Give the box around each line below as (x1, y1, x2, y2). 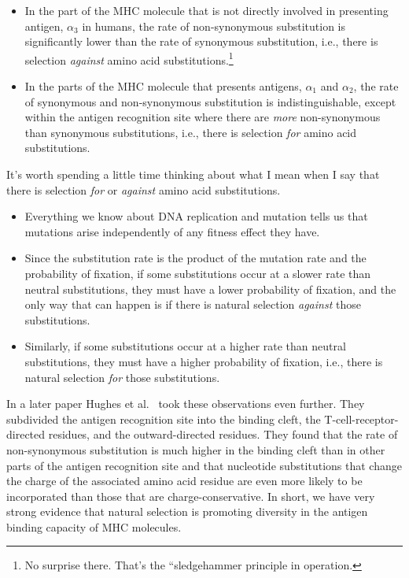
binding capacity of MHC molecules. (6, 518, 182, 535)
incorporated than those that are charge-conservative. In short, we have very (6, 487, 375, 504)
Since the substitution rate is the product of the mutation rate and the (24, 250, 367, 266)
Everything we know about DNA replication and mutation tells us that (24, 208, 368, 224)
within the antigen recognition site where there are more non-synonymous (24, 109, 381, 125)
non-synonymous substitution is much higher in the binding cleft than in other (6, 441, 385, 458)
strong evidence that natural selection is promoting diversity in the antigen (6, 503, 368, 520)
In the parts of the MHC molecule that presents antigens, (24, 78, 302, 94)
